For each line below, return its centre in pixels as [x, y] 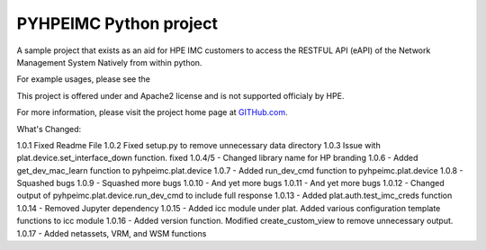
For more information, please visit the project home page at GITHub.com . [152, 112]
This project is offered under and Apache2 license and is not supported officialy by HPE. [180, 95]
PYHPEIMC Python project [117, 23]
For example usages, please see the [83, 79]
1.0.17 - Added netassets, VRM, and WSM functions [112, 233]
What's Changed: [49, 129]
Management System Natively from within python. [109, 62]
